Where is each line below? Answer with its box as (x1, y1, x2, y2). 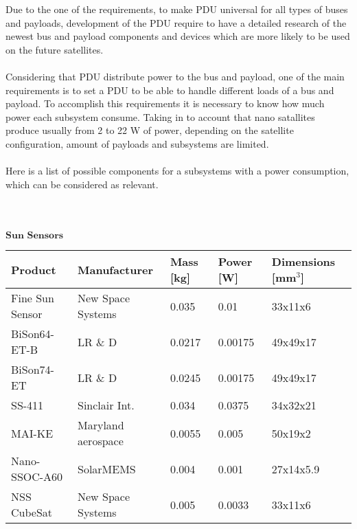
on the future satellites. (5, 42, 104, 56)
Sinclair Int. (78, 397, 135, 414)
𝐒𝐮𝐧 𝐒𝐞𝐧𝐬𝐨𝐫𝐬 (5, 231, 64, 241)
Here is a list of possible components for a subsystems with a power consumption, (5, 164, 349, 178)
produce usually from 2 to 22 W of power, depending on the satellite (5, 123, 294, 137)
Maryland (78, 417, 124, 434)
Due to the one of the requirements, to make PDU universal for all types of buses (5, 2, 348, 16)
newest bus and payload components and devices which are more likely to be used (5, 29, 350, 43)
